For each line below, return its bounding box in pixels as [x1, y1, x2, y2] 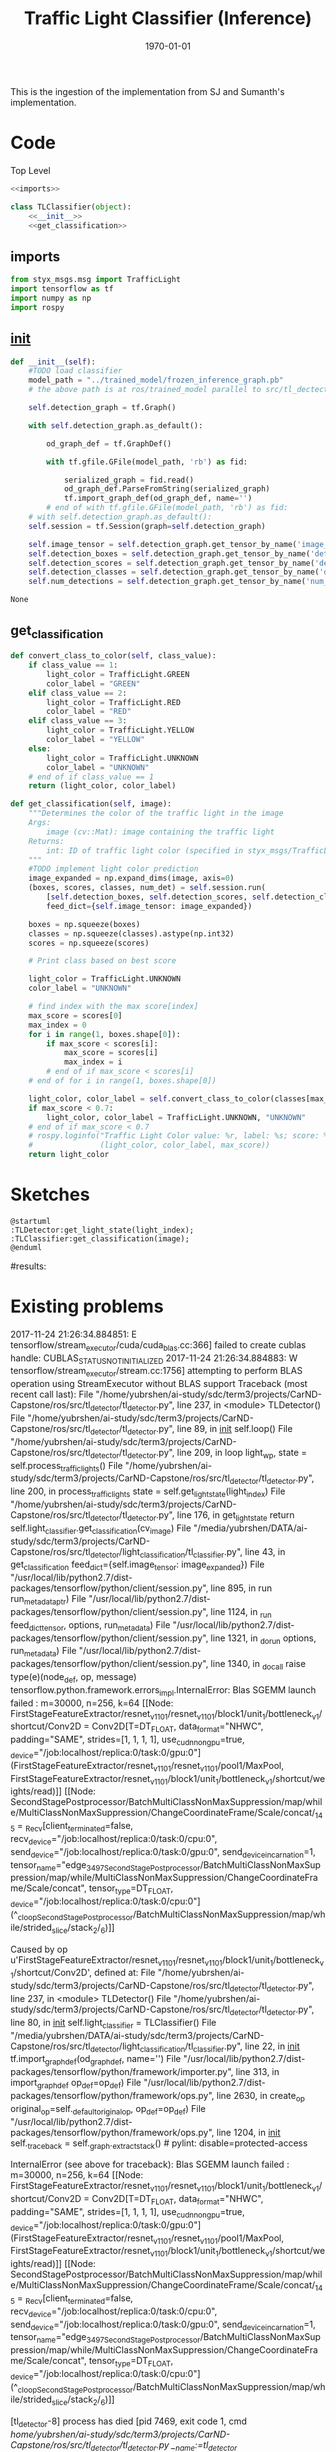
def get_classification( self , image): [10, 799, 172, 809]
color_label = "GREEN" [46, 678, 141, 689]
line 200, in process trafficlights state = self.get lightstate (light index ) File [10, 1485, 286, 1500]
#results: [10, 1260, 47, 1272]
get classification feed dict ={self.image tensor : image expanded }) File [10, 1558, 265, 1573]
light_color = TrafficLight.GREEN [46, 669, 190, 679]
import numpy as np [10, 293, 92, 303]
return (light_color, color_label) [28, 781, 177, 791]
